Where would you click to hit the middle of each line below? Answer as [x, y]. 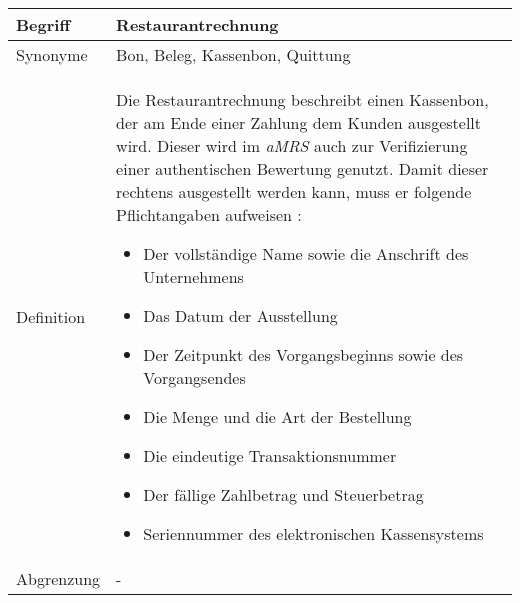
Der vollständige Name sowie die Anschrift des [306, 253]
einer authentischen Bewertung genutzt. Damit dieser [302, 168]
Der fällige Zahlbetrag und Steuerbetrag [283, 494]
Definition [51, 316]
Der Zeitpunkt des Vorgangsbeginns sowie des [303, 354]
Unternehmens [193, 276]
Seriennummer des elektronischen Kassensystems [313, 533]
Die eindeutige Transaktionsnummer [270, 455]
